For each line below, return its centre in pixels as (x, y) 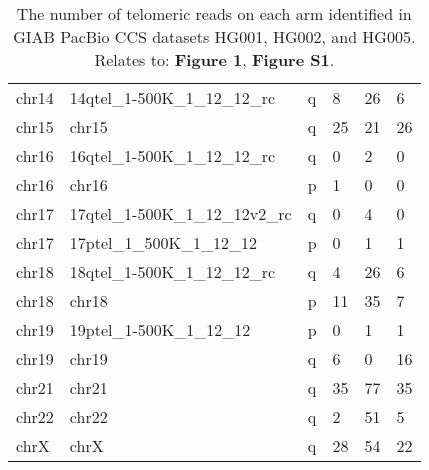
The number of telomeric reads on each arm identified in (214, 13)
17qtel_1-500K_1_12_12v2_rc (180, 213)
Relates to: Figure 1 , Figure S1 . (214, 59)
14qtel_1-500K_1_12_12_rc (172, 97)
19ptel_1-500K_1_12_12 (160, 329)
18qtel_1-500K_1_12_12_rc (172, 271)
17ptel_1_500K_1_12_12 (163, 242)
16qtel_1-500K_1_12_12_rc (172, 155)
